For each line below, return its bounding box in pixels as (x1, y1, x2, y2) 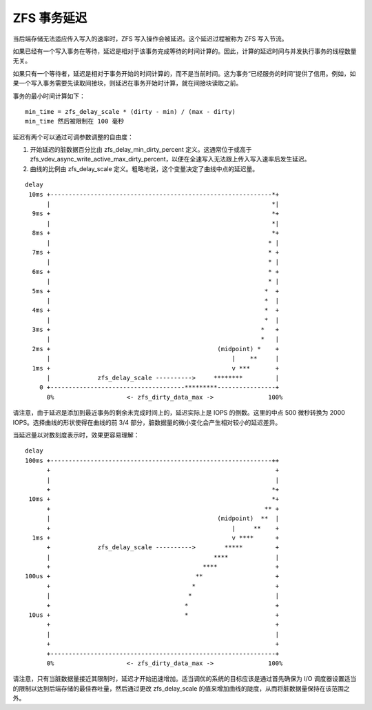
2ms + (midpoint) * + (32, 345, 280, 353)
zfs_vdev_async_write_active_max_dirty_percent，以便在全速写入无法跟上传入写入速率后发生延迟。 (30, 155, 311, 164)
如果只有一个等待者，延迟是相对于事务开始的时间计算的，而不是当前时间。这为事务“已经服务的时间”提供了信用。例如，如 (12, 69, 356, 77)
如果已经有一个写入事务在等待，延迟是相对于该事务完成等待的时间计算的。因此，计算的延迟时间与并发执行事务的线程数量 (12, 47, 357, 55)
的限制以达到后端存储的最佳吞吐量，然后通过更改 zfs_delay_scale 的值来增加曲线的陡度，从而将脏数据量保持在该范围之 (12, 684, 351, 693)
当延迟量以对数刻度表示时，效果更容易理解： (12, 431, 140, 439)
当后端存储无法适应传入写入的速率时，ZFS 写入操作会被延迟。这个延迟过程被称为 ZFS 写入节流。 (12, 34, 288, 43)
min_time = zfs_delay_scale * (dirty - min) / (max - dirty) (25, 108, 236, 115)
